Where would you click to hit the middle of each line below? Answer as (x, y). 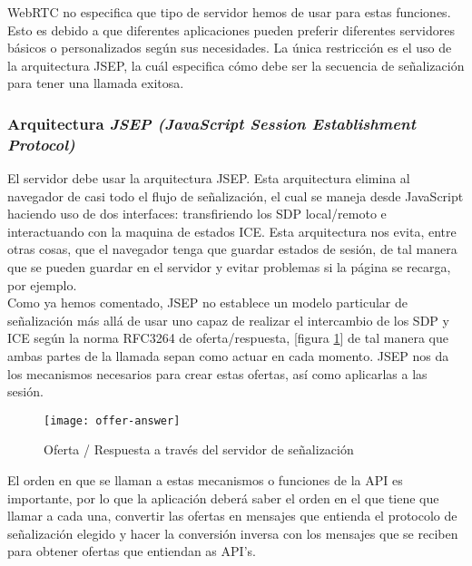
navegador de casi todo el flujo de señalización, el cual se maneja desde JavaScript (236, 195)
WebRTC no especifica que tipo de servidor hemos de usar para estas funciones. (229, 12)
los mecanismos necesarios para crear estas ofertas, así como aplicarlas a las (217, 373)
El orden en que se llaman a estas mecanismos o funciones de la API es (205, 480)
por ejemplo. (42, 284)
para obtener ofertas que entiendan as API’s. (132, 551)
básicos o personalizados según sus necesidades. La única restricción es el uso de (230, 48)
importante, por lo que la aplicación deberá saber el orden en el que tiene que (223, 498)
